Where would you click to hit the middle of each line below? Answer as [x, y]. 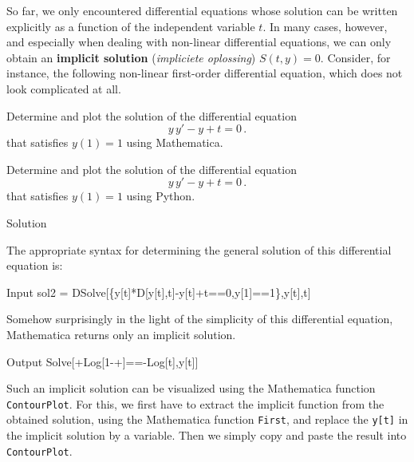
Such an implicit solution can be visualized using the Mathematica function [191, 388]
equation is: [35, 265]
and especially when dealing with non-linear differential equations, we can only [199, 42]
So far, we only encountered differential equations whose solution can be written [202, 10]
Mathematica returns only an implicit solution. [121, 334]
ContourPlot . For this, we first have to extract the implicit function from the [195, 403]
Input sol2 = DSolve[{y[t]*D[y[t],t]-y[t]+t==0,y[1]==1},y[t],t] [159, 292]
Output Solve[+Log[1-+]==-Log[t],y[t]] [103, 361]
